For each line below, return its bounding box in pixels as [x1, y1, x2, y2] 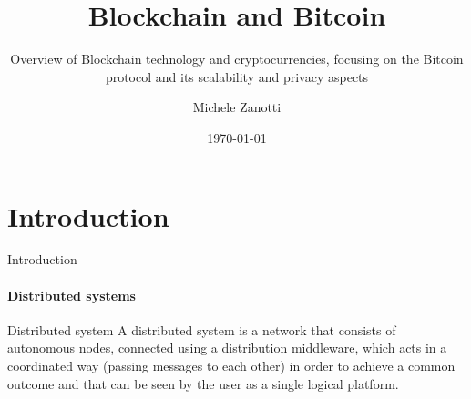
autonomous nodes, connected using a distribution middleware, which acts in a [7, 338, 447, 357]
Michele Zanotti [192, 97, 282, 117]
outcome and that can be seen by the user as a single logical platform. [7, 373, 399, 393]
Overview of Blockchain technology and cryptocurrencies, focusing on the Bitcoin [10, 49, 464, 68]
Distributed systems [7, 285, 136, 304]
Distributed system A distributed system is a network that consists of [7, 320, 396, 339]
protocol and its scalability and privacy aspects [105, 66, 369, 86]
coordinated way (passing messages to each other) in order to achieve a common [7, 356, 456, 375]
